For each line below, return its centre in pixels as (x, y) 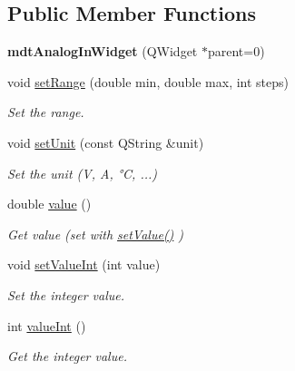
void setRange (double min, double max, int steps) (148, 81)
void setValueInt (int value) (84, 264)
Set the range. (46, 112)
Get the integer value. (67, 356)
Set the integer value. (66, 294)
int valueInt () (47, 325)
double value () (49, 204)
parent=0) (236, 51)
